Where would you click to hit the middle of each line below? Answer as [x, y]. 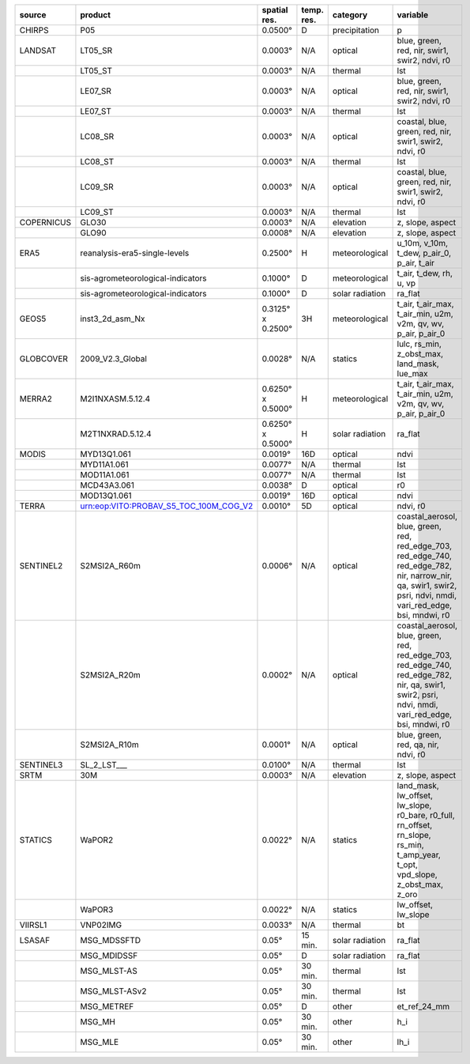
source [33, 15]
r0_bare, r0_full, [426, 815]
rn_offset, [415, 825]
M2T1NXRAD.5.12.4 [116, 434]
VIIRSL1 [33, 925]
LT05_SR [96, 50]
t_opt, [408, 864]
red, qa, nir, [418, 745]
